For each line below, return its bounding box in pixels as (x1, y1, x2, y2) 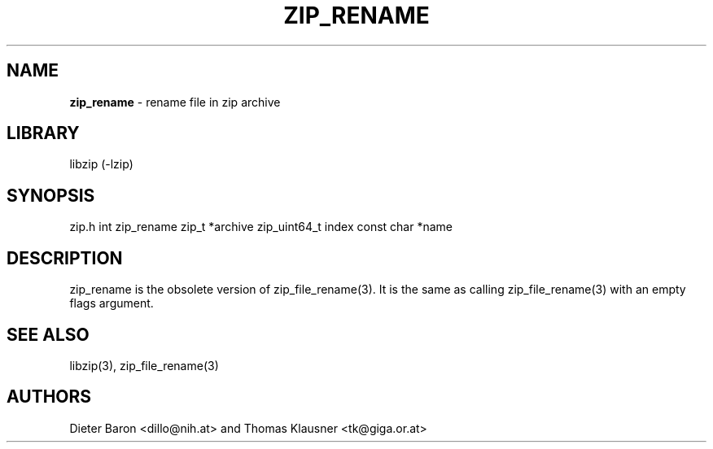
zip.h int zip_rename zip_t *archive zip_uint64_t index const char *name (69, 220, 453, 234)
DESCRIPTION (7, 247, 123, 268)
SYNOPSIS (7, 185, 95, 206)
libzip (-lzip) (69, 157, 133, 172)
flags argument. (69, 296, 154, 311)
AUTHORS (7, 386, 92, 408)
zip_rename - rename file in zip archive (69, 94, 281, 109)
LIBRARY (7, 123, 80, 144)
